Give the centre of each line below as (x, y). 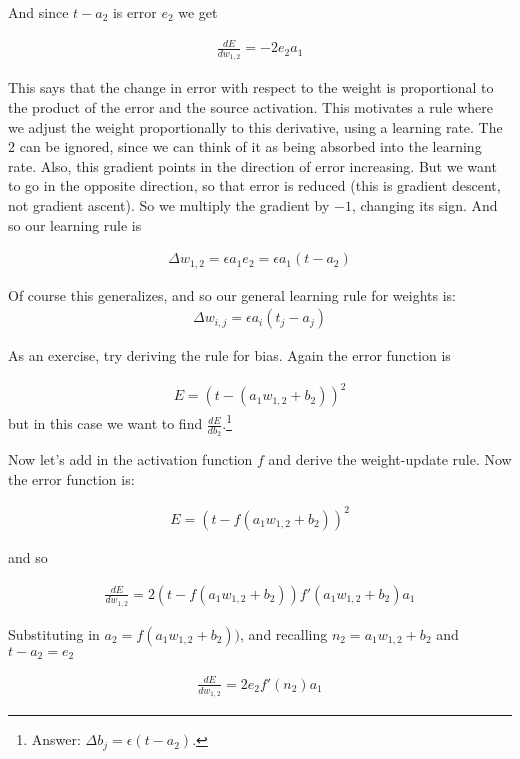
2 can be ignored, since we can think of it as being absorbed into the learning (245, 146)
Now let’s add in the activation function (130, 459)
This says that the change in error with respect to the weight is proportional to (251, 87)
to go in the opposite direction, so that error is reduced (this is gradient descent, (254, 185)
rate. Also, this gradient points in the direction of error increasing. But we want (252, 165)
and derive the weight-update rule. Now (390, 459)
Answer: (56, 739)
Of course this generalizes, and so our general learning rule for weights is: (232, 294)
